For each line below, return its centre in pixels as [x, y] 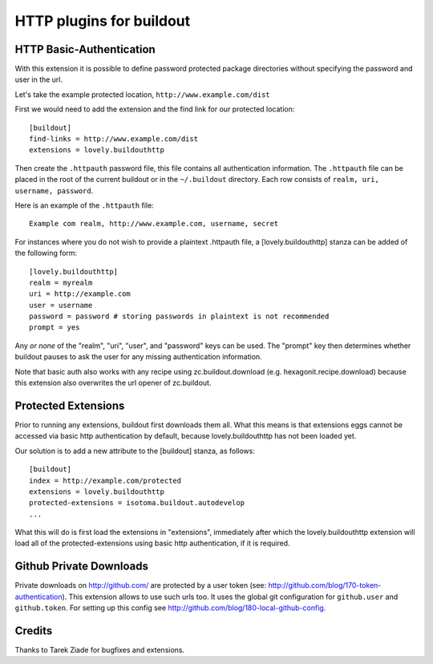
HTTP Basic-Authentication [85, 49]
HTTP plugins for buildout [103, 21]
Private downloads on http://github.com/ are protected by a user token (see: [141, 585]
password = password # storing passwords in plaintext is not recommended [179, 316]
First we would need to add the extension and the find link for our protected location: [155, 109]
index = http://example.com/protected [105, 480]
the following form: [46, 253]
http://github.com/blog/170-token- [325, 585]
